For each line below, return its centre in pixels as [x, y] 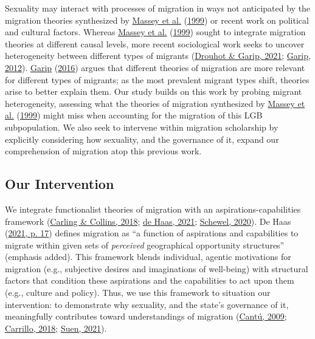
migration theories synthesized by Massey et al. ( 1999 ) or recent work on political [157, 20]
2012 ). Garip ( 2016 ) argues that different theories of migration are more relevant [155, 67]
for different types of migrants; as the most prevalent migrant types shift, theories [157, 79]
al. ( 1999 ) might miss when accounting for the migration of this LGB [134, 115]
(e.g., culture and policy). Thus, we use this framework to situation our [138, 293]
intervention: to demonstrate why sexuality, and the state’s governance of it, [147, 304]
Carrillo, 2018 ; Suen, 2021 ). [56, 328]
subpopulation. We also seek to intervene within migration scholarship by [142, 127]
